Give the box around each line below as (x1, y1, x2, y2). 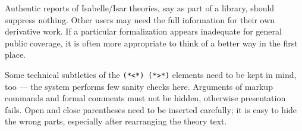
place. (5, 48, 26, 61)
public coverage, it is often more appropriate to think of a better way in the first (5, 36, 298, 49)
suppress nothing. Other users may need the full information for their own (5, 13, 275, 26)
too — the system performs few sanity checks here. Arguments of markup (5, 80, 273, 92)
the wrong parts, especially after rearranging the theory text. (5, 115, 227, 127)
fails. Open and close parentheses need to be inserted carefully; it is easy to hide (5, 103, 297, 116)
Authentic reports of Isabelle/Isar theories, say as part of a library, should (5, 2, 275, 14)
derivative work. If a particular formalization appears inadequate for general (5, 25, 282, 38)
